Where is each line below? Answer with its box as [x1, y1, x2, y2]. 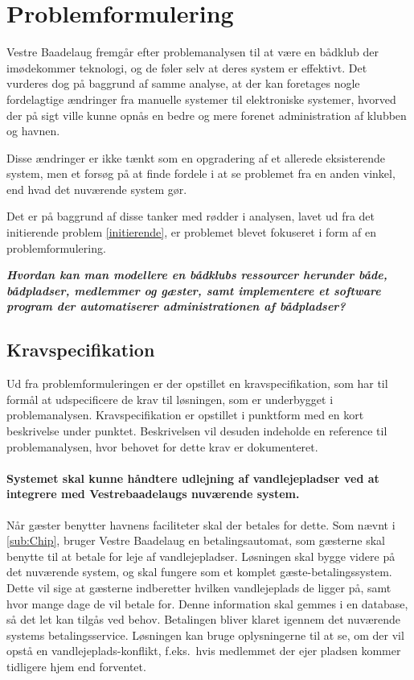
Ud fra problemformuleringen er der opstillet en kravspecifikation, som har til [6, 375, 388, 392]
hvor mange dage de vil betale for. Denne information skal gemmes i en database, [6, 595, 408, 612]
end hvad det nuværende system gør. [6, 180, 187, 197]
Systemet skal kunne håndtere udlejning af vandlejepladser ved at [6, 469, 379, 486]
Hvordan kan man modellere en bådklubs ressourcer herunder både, [6, 266, 387, 283]
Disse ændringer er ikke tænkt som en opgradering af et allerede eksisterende [6, 149, 385, 166]
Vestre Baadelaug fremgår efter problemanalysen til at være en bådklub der [6, 43, 379, 60]
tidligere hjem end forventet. [6, 657, 146, 674]
